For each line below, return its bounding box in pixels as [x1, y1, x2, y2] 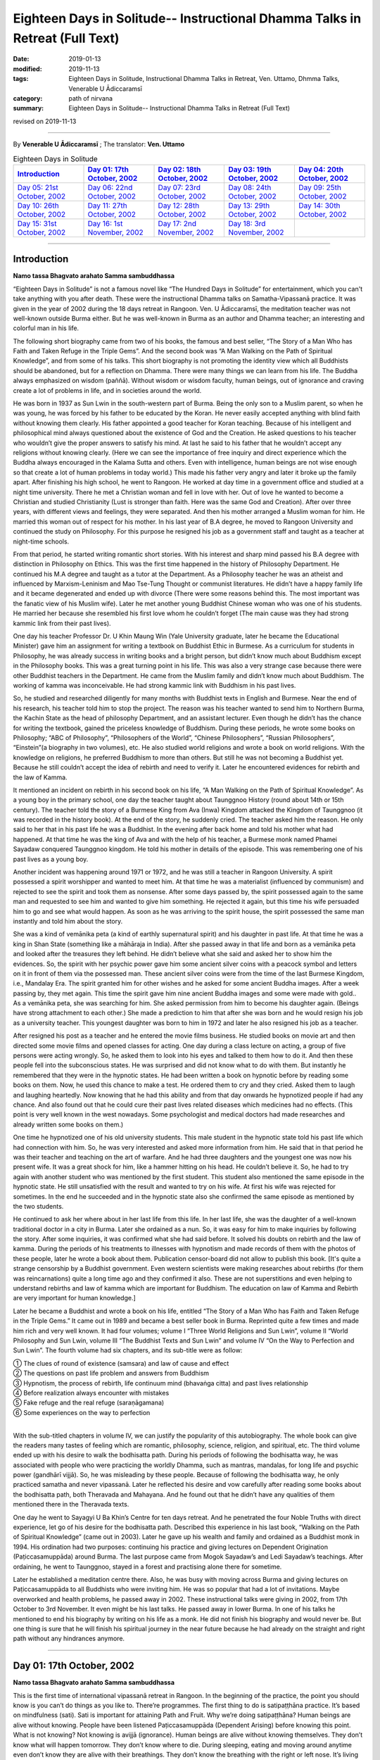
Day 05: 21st [17, 182, 59, 192]
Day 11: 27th [87, 201, 127, 210]
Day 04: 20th [298, 164, 344, 174]
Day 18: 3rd [228, 218, 266, 228]
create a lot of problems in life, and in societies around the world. [13, 386, 202, 394]
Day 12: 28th [158, 201, 200, 210]
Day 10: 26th [17, 201, 59, 210]
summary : [13, 104, 44, 113]
